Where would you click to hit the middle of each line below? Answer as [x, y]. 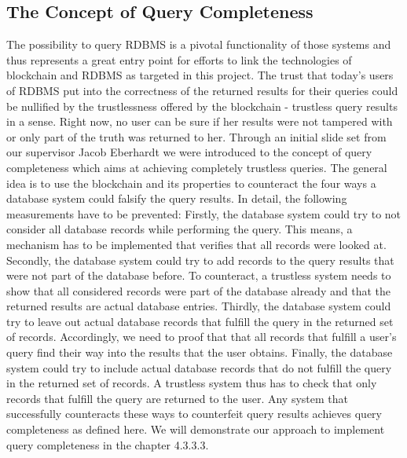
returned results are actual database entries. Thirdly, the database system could [199, 306]
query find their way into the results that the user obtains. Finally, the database [200, 352]
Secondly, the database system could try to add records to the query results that [200, 260]
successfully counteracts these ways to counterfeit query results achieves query [194, 414]
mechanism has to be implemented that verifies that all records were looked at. [196, 244]
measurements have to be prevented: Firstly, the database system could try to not [204, 213]
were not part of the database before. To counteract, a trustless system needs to [199, 275]
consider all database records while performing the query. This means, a [180, 229]
